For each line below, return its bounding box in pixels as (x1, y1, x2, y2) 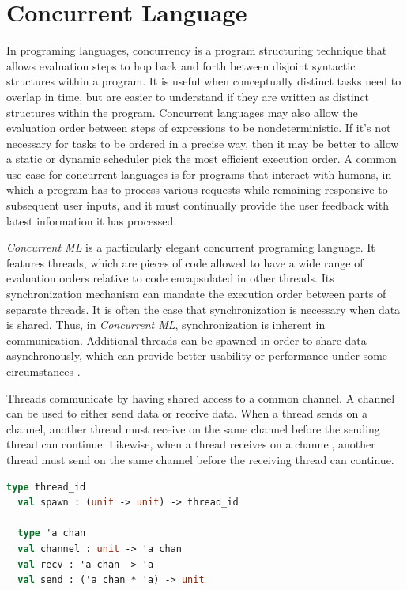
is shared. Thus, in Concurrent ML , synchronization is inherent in (6, 316, 326, 333)
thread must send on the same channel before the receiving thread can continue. (6, 451, 394, 467)
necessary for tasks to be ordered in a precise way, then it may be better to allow (6, 134, 399, 151)
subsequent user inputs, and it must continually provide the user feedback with (6, 197, 389, 214)
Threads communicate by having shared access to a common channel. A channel (6, 389, 395, 406)
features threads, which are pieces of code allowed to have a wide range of (6, 254, 364, 270)
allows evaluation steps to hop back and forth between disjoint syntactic (6, 57, 356, 74)
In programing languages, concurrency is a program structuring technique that (6, 42, 387, 59)
